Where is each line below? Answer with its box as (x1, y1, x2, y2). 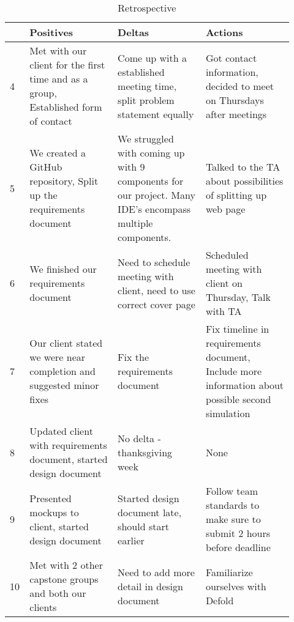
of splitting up (205, 188, 267, 202)
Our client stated (29, 336, 103, 350)
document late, (118, 505, 182, 519)
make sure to (205, 512, 261, 526)
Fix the (118, 350, 149, 364)
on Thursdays (205, 92, 264, 107)
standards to (205, 498, 260, 512)
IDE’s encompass (118, 202, 191, 216)
